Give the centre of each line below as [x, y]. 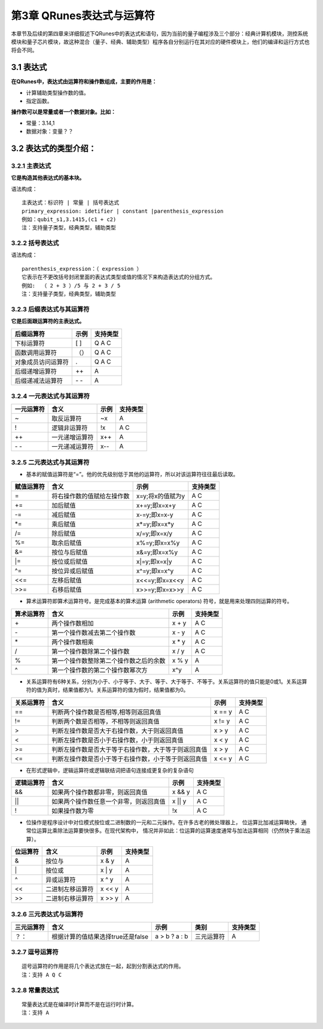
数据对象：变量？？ [50, 131]
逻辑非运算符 [70, 428]
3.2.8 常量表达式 [35, 990]
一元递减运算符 [73, 447]
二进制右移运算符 [70, 898]
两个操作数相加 [73, 623]
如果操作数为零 [73, 810]
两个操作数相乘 [73, 642]
